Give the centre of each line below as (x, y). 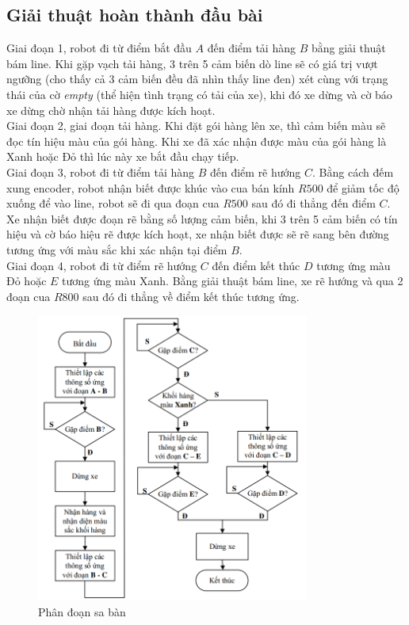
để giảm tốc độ (363, 187)
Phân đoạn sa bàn (82, 611)
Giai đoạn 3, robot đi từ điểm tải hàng (101, 171)
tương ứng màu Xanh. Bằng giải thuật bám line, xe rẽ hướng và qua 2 (233, 281)
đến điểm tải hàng (251, 48)
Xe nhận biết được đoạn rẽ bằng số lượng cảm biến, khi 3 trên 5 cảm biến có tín (202, 218)
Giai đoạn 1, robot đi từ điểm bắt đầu (99, 48)
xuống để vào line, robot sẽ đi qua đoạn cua (113, 203)
